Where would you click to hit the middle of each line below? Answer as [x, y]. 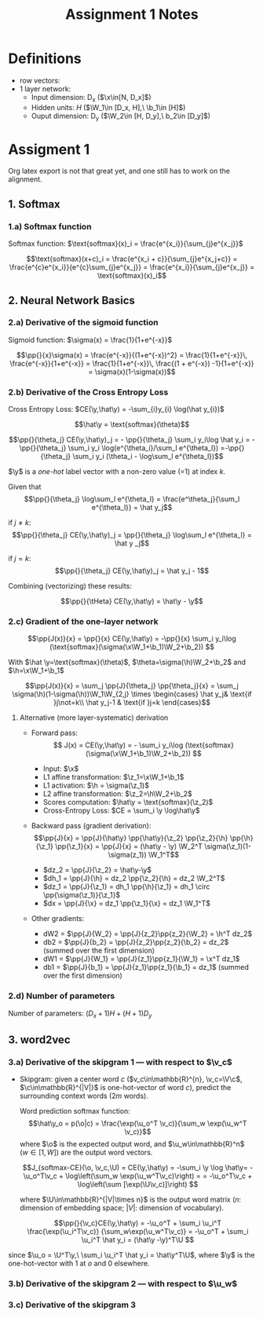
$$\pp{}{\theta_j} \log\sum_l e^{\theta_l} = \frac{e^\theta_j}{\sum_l [132, 499]
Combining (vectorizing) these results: [70, 586]
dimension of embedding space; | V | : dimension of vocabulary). [122, 1208]
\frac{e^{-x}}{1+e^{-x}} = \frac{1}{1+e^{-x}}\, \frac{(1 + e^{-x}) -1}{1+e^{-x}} [132, 363]
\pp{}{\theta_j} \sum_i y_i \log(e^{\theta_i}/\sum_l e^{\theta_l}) [119, 448]
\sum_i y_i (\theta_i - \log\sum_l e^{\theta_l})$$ [148, 457]
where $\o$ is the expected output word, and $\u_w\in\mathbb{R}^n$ [132, 1144]
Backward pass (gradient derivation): [91, 826]
